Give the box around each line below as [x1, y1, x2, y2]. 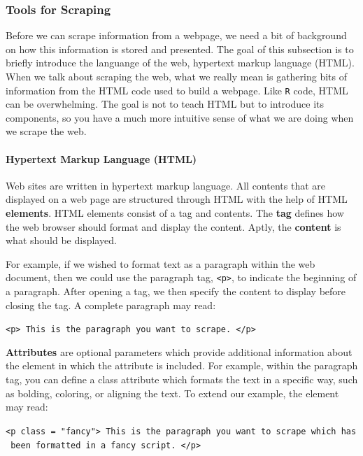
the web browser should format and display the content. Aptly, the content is [6, 219, 341, 234]
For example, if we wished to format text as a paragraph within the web [6, 256, 315, 271]
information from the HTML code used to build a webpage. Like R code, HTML [6, 83, 348, 97]
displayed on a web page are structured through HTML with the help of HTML [6, 192, 348, 206]
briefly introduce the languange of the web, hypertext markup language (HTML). [6, 55, 355, 70]
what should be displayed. [6, 233, 117, 248]
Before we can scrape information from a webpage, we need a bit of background [6, 28, 347, 43]
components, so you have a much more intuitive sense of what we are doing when [6, 110, 354, 124]
